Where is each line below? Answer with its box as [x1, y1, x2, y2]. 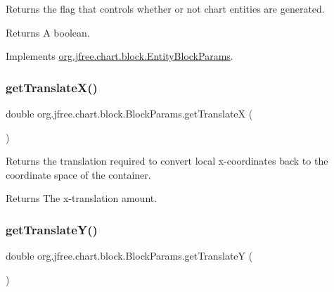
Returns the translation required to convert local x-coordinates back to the [6, 153, 328, 168]
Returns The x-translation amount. [6, 191, 158, 205]
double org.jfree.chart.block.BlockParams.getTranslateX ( [6, 106, 253, 120]
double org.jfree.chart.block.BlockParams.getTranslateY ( [6, 248, 253, 263]
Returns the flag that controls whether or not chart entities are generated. [6, 1, 325, 15]
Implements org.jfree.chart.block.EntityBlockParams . [6, 49, 233, 63]
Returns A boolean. [6, 25, 90, 39]
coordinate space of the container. [6, 167, 151, 182]
